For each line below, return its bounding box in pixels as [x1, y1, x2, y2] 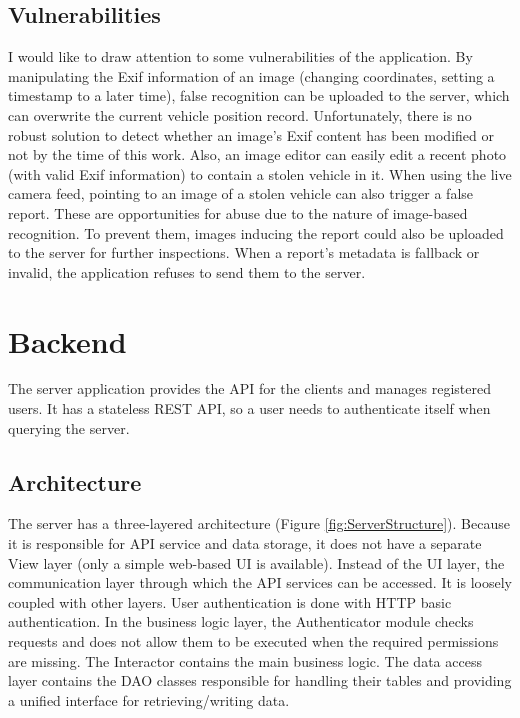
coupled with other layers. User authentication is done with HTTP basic [8, 591, 452, 612]
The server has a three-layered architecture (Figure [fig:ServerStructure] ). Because [8, 513, 510, 534]
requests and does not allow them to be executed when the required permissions [8, 631, 499, 651]
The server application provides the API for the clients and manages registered [8, 378, 492, 399]
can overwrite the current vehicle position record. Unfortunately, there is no [8, 104, 472, 125]
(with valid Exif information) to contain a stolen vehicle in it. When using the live [8, 163, 512, 184]
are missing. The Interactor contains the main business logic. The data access [8, 650, 482, 671]
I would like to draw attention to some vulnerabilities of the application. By [8, 46, 473, 67]
